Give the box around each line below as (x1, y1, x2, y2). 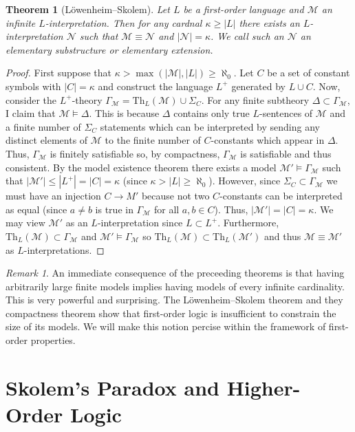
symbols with (6, 78, 61, 93)
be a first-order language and (183, 2, 304, 16)
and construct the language (98, 78, 213, 93)
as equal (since (6, 202, 67, 216)
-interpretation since (97, 215, 183, 230)
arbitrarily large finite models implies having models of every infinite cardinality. (6, 279, 345, 293)
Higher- (226, 373, 301, 401)
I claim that (6, 106, 56, 120)
